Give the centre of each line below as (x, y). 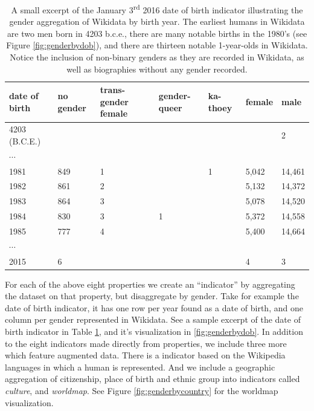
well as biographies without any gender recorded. (157, 69)
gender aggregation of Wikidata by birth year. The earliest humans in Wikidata (157, 21)
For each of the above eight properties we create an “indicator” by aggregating (150, 284)
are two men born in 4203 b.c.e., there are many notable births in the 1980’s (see (157, 33)
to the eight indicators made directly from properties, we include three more (146, 343)
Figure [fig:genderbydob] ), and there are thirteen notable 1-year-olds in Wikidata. (157, 45)
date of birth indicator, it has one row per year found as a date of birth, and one (154, 307)
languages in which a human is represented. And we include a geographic (140, 367)
